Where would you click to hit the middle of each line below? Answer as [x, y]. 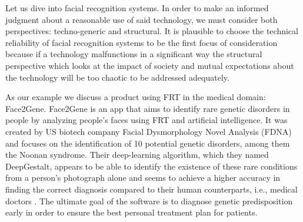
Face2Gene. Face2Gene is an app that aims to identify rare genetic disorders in [148, 108]
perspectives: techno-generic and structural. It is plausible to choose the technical [152, 31]
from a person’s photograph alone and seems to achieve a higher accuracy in [143, 178]
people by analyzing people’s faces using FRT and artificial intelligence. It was [146, 120]
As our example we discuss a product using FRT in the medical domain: [136, 97]
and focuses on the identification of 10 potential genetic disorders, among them [148, 143]
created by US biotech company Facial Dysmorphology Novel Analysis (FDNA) [149, 131]
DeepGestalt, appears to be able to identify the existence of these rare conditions [151, 166]
